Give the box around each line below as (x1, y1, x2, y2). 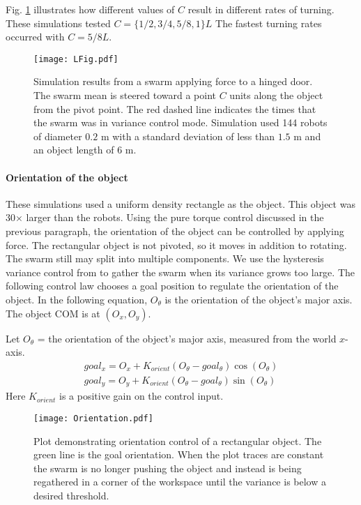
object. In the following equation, (6, 292, 148, 306)
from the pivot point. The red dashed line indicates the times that (33, 101, 316, 116)
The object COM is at (6, 306, 100, 320)
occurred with (6, 29, 65, 44)
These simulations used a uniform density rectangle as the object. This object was (6, 196, 355, 211)
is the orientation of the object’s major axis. (164, 292, 353, 306)
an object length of (33, 142, 114, 157)
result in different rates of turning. (187, 2, 335, 16)
